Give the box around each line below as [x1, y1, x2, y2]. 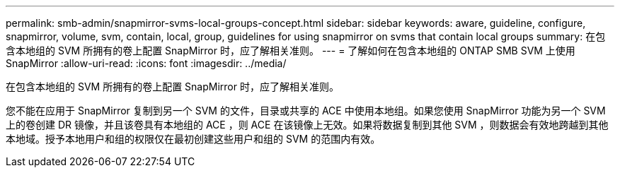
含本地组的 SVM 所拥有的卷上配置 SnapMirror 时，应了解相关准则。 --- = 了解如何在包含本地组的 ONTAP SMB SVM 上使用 [6, 44, 575, 56]
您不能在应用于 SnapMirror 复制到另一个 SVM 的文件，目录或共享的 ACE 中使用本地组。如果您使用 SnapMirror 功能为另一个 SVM [6, 105, 606, 117]
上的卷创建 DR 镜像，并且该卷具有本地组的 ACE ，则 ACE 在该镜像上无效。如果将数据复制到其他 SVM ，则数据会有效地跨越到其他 [6, 119, 609, 131]
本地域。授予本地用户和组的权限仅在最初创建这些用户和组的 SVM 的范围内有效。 [6, 133, 381, 145]
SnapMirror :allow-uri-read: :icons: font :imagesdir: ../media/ [6, 57, 287, 69]
